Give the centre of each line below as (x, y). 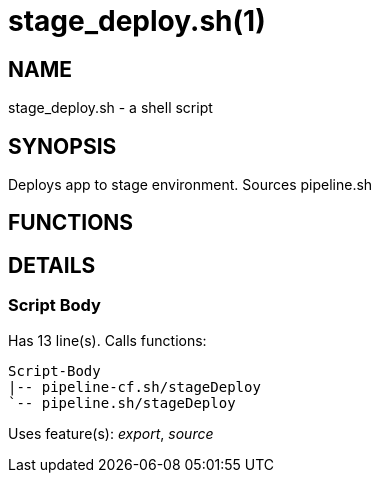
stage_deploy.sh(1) (137, 21)
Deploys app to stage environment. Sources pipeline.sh (190, 185)
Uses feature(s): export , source (111, 433)
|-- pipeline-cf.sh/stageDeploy (134, 386)
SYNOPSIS (62, 146)
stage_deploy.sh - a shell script (110, 108)
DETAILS (52, 265)
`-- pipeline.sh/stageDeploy (122, 402)
